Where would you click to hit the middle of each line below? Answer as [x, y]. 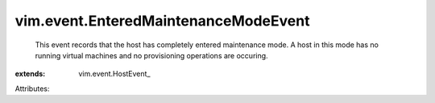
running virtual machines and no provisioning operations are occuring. [152, 55]
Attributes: [32, 89]
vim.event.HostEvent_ [114, 74]
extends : [30, 74]
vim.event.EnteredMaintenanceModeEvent [162, 21]
